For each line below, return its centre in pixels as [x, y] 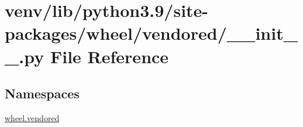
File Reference [109, 56]
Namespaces [42, 93]
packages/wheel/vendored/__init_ [151, 33]
